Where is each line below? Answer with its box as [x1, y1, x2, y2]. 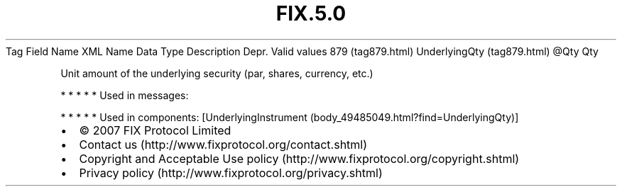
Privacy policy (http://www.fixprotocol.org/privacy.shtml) [79, 165, 383, 180]
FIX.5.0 [275, 1, 347, 26]
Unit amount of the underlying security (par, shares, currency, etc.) [60, 67, 373, 79]
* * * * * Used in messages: [60, 89, 189, 101]
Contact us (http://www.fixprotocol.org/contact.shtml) [79, 137, 368, 152]
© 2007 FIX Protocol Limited [79, 123, 231, 137]
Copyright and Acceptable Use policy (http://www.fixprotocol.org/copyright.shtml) [79, 151, 520, 166]
